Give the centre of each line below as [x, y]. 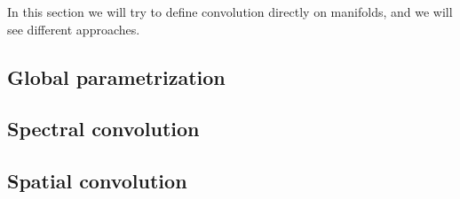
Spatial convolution [97, 181]
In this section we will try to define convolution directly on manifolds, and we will [230, 11]
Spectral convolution [103, 129]
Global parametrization [116, 77]
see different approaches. [74, 29]
